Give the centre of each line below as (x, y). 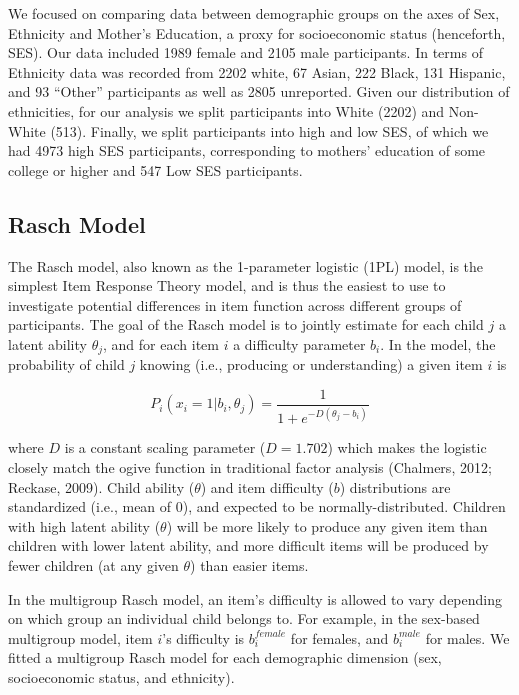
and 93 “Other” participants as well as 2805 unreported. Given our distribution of (259, 91)
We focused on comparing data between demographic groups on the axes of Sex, (254, 13)
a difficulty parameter (299, 343)
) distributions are (395, 486)
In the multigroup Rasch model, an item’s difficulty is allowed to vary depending (255, 598)
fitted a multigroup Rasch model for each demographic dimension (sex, (225, 657)
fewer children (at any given (93, 564)
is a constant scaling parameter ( (165, 447)
